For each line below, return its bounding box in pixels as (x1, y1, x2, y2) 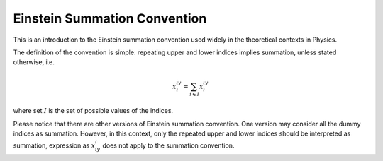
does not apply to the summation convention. (102, 141, 235, 150)
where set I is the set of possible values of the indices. (13, 107, 174, 115)
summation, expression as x (13, 141, 96, 150)
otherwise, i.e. (13, 58, 55, 66)
